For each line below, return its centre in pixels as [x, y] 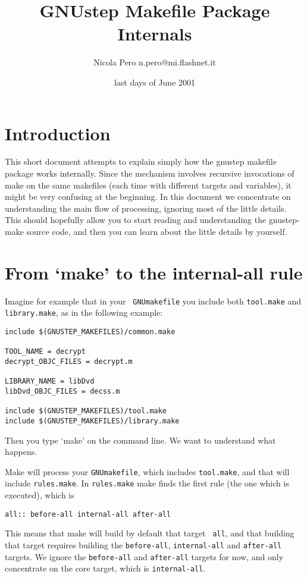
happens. [21, 452]
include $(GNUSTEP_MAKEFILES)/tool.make [86, 411]
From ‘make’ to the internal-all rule [154, 272]
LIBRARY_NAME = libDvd [50, 381]
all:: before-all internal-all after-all [88, 514]
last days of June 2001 [155, 82]
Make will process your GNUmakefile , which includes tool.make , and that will [147, 471]
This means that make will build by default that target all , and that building [150, 533]
